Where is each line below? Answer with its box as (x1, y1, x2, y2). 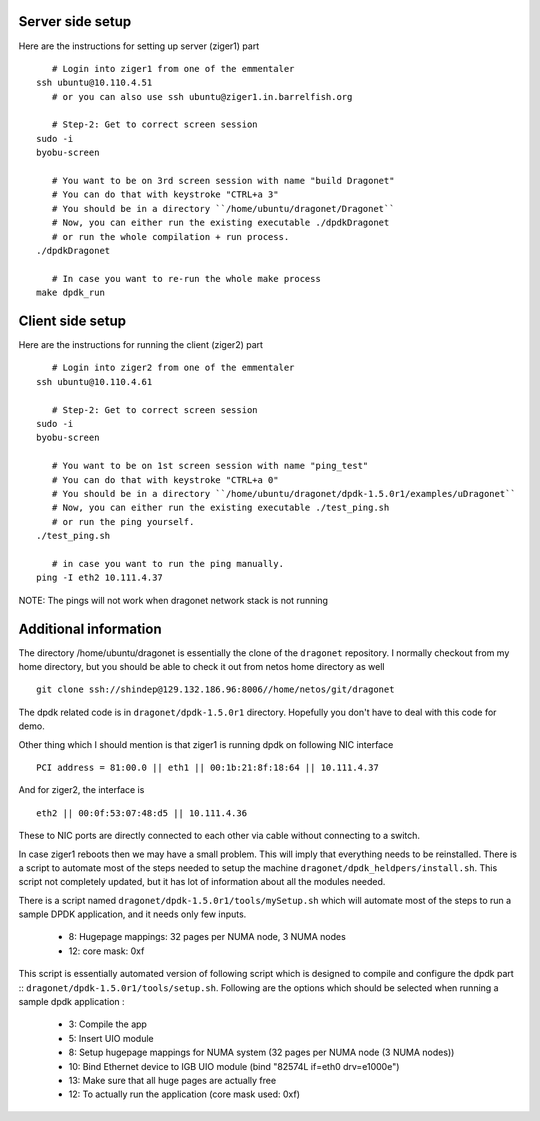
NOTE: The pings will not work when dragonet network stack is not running (18, 594, 329, 606)
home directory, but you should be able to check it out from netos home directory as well (18, 661, 385, 672)
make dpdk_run (36, 287, 105, 299)
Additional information (18, 620, 162, 637)
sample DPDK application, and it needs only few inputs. (18, 908, 247, 920)
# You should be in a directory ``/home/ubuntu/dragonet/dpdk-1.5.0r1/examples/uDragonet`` (51, 488, 517, 499)
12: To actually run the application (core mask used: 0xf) (68, 1088, 300, 1100)
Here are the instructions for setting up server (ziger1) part (18, 40, 260, 52)
